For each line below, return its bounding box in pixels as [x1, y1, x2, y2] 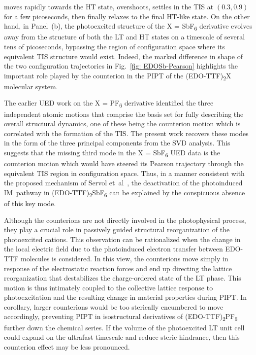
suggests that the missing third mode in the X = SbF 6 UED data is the [4, 147, 220, 159]
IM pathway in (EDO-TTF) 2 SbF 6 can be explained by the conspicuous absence [4, 187, 245, 199]
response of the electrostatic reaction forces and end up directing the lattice [4, 263, 232, 273]
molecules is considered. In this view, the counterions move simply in [21, 253, 228, 263]
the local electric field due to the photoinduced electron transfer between [4, 244, 223, 254]
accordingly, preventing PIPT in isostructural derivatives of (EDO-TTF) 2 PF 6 [4, 311, 238, 323]
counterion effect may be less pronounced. [4, 341, 130, 352]
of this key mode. [4, 198, 56, 208]
